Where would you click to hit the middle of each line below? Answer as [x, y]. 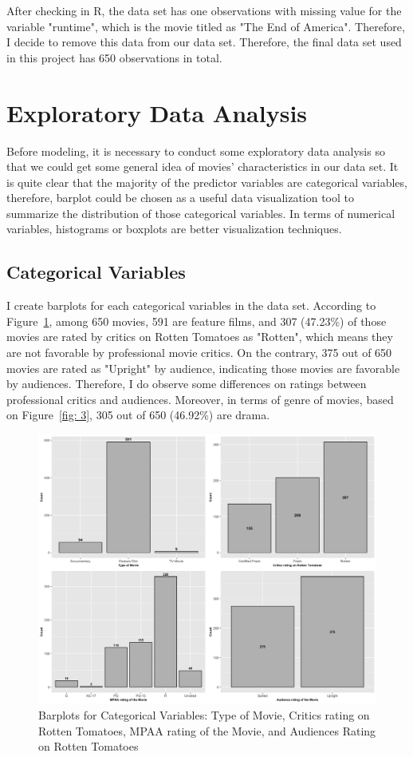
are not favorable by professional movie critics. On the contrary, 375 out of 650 [199, 353]
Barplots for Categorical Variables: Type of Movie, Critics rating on [204, 715]
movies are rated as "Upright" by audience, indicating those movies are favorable [203, 368]
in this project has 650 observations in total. [114, 57]
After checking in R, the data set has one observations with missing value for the [204, 10]
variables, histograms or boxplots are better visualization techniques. [174, 229]
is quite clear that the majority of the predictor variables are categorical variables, [207, 182]
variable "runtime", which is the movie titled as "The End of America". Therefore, [206, 26]
